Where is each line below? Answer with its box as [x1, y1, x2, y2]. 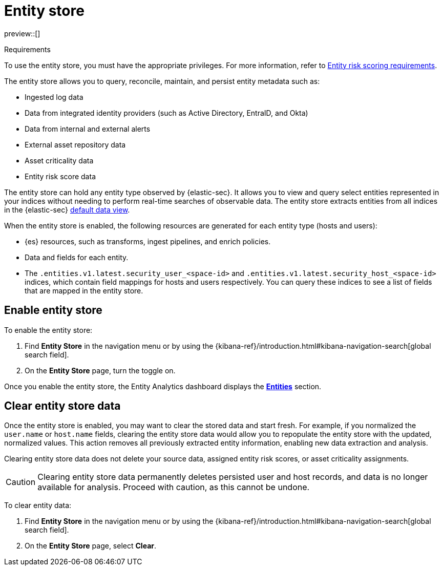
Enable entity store [4, 304, 102, 317]
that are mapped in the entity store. [25, 286, 143, 295]
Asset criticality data [25, 156, 94, 165]
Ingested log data [25, 92, 83, 101]
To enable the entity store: [4, 325, 93, 334]
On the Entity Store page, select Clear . [25, 541, 157, 551]
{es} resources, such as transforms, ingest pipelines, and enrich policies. [25, 237, 271, 246]
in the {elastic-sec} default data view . [4, 205, 130, 214]
